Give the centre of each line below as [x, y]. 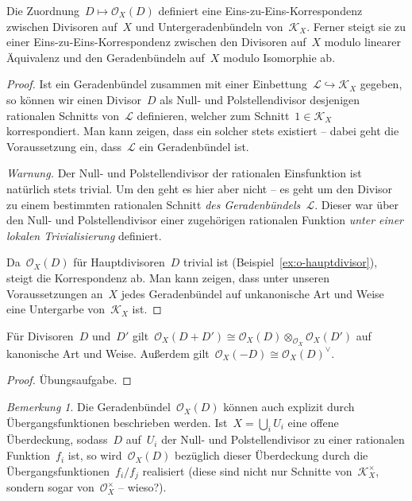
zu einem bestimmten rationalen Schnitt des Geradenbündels [154, 204]
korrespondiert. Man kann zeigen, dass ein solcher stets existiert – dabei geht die [203, 131]
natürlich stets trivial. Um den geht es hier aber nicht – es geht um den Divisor [200, 188]
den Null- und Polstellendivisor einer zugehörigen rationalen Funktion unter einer [205, 220]
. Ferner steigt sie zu [356, 26]
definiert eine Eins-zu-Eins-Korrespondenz [260, 10]
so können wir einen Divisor [74, 99]
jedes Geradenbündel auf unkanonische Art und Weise [252, 293]
